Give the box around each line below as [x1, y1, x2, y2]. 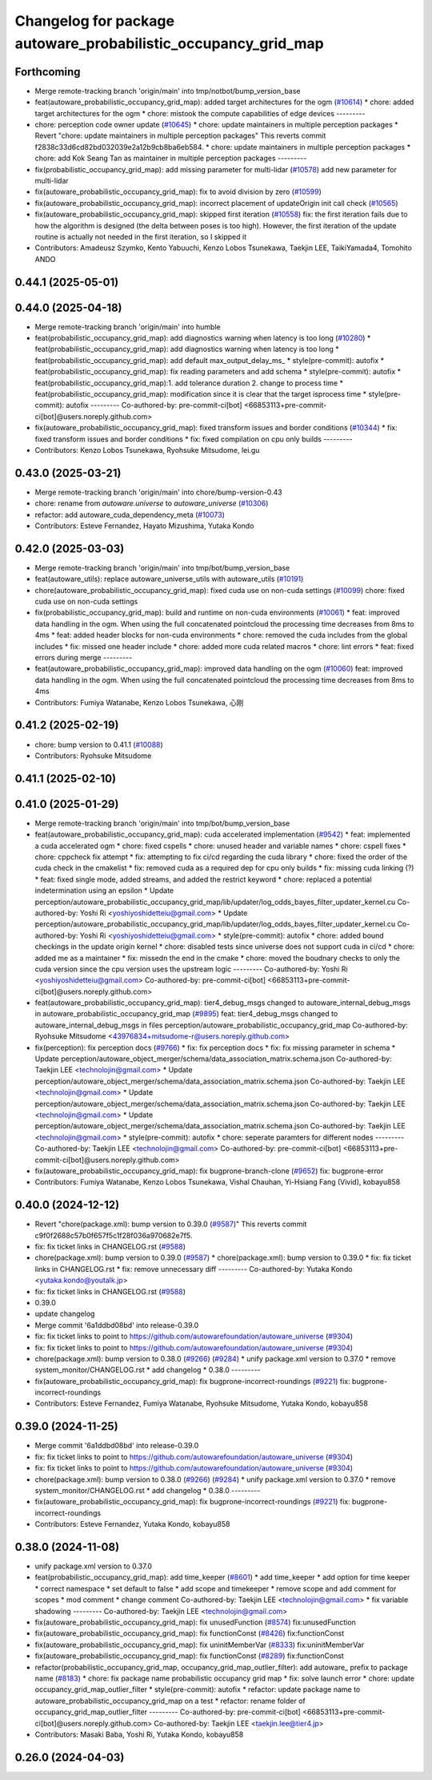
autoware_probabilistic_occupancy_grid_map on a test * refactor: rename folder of [34, 1696, 306, 1705]
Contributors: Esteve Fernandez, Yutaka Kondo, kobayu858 [34, 1520, 230, 1529]
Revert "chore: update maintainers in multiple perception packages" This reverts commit [34, 131, 326, 140]
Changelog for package [14, 12, 175, 30]
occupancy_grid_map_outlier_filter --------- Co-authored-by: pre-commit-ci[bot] [34, 1707, 302, 1717]
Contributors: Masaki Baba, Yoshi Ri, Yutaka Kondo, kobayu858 [34, 1730, 244, 1739]
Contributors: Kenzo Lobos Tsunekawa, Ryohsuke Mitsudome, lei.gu [34, 445, 260, 454]
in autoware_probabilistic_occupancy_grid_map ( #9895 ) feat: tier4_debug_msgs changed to [34, 1009, 338, 1019]
